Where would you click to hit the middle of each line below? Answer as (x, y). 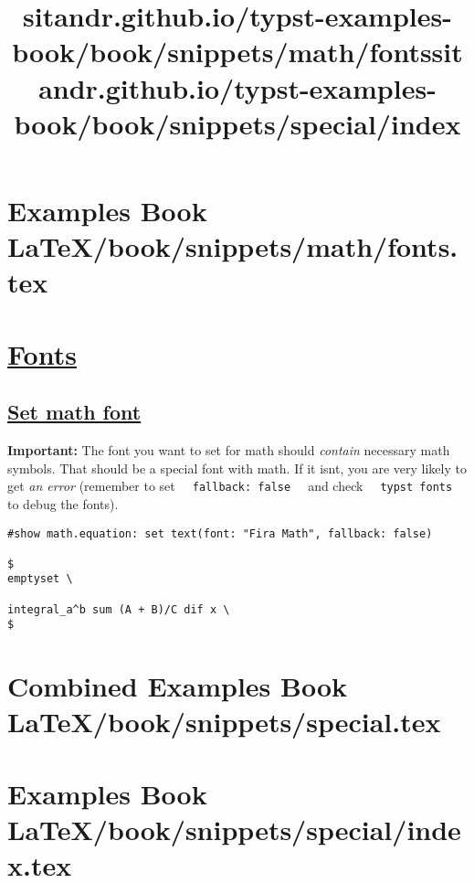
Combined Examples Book (178, 686)
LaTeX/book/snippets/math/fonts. (233, 246)
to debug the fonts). (63, 503)
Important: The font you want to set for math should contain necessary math (229, 450)
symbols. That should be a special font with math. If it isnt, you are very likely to (237, 468)
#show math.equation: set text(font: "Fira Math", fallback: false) (220, 533)
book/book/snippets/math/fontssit (237, 52)
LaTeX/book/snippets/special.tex (224, 722)
